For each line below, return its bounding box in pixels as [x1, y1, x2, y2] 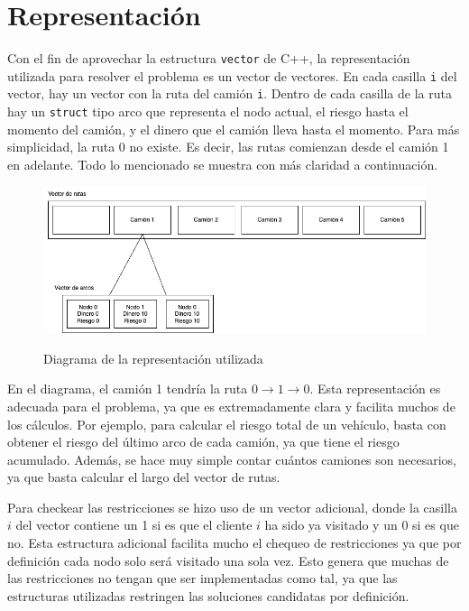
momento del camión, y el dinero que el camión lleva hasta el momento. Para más [7, 119, 460, 138]
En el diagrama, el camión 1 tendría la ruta [7, 379, 248, 398]
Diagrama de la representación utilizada [43, 348, 263, 367]
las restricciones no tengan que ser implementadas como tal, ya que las [7, 569, 398, 588]
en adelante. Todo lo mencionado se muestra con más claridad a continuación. [7, 154, 438, 173]
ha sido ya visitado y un [264, 515, 398, 534]
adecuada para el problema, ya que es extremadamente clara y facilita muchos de [7, 396, 455, 415]
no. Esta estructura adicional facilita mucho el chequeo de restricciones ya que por [7, 533, 462, 552]
